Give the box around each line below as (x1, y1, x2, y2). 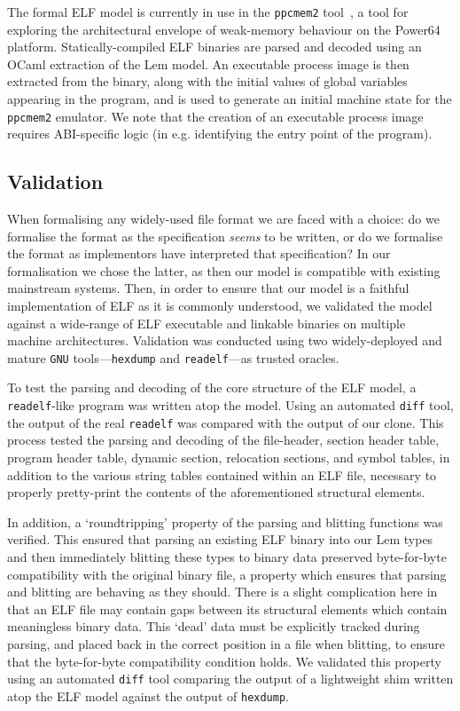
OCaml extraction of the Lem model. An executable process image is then (7, 54, 409, 73)
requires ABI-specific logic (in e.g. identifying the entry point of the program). (7, 124, 433, 143)
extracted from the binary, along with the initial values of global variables (7, 72, 408, 91)
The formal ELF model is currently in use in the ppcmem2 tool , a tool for (7, 3, 409, 20)
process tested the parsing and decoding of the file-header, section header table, (7, 431, 440, 449)
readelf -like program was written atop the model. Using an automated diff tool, (7, 396, 454, 415)
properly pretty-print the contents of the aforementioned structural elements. (7, 483, 425, 502)
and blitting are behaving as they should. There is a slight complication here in (7, 582, 438, 601)
